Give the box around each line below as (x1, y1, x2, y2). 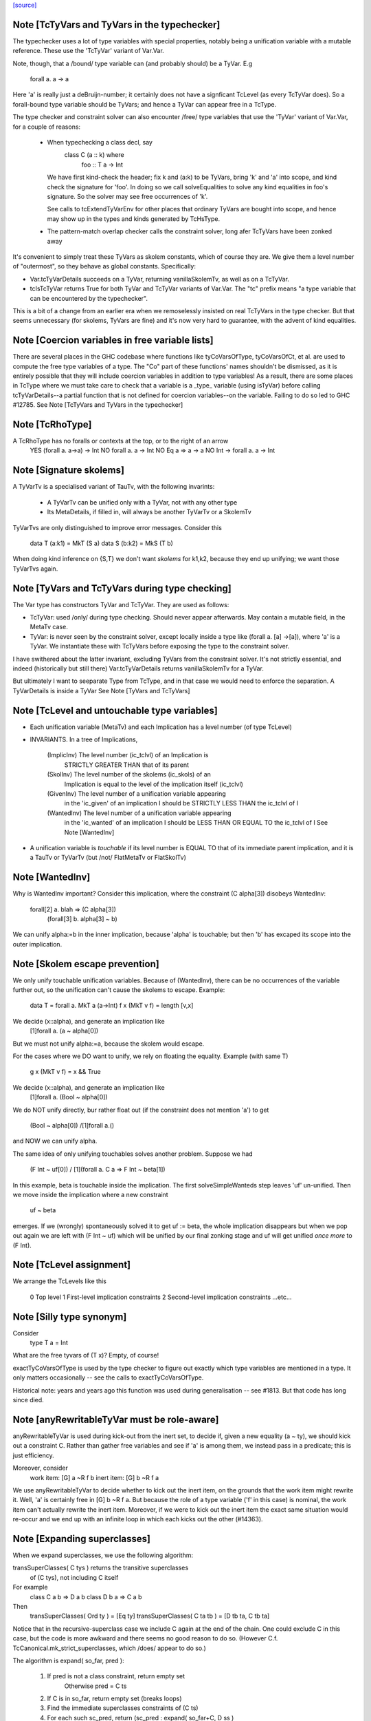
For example (12, 1583, 48, 1592)
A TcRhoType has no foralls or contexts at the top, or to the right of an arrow (12, 437, 229, 445)
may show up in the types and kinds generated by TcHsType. (47, 214, 220, 223)
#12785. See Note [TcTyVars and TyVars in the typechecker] (12, 401, 183, 409)
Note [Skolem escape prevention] (12, 958, 159, 970)
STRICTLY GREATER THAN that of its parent (64, 761, 189, 769)
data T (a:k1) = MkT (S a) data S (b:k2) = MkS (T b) (30, 539, 173, 547)
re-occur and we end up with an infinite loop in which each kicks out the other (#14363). (12, 1515, 264, 1523)
